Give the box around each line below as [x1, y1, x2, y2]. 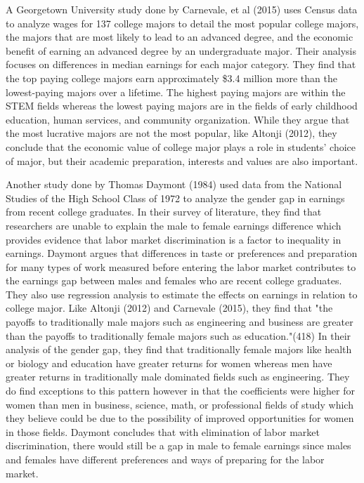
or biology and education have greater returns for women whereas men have [6, 355, 332, 370]
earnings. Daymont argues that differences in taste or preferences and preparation [6, 246, 358, 260]
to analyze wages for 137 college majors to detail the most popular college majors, [6, 15, 359, 30]
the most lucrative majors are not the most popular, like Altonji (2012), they [6, 126, 337, 140]
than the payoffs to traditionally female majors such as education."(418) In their [6, 328, 351, 343]
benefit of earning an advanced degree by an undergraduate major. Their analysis [6, 43, 356, 58]
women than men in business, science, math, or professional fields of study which [6, 397, 353, 411]
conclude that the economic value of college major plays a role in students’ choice [6, 139, 356, 154]
